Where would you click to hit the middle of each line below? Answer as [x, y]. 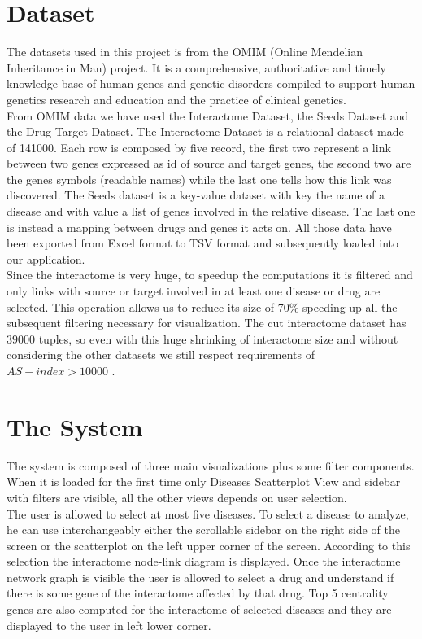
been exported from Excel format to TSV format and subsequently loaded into [202, 243]
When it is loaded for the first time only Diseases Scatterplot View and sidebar [204, 481]
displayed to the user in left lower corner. [109, 625]
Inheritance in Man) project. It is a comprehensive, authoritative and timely [196, 67]
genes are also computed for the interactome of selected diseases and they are [199, 609]
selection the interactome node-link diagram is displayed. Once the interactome [204, 561]
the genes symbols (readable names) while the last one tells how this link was [199, 179]
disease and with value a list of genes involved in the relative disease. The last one [211, 211]
